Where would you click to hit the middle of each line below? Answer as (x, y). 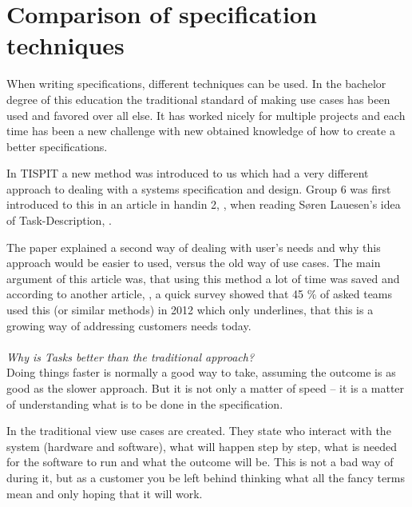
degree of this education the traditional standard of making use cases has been (198, 99)
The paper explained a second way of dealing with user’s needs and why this (194, 247)
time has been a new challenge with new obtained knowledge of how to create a (201, 131)
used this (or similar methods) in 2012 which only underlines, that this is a (190, 310)
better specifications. (57, 146)
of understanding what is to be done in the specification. (145, 403)
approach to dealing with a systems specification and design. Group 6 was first (199, 188)
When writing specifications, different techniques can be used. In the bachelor (196, 84)
